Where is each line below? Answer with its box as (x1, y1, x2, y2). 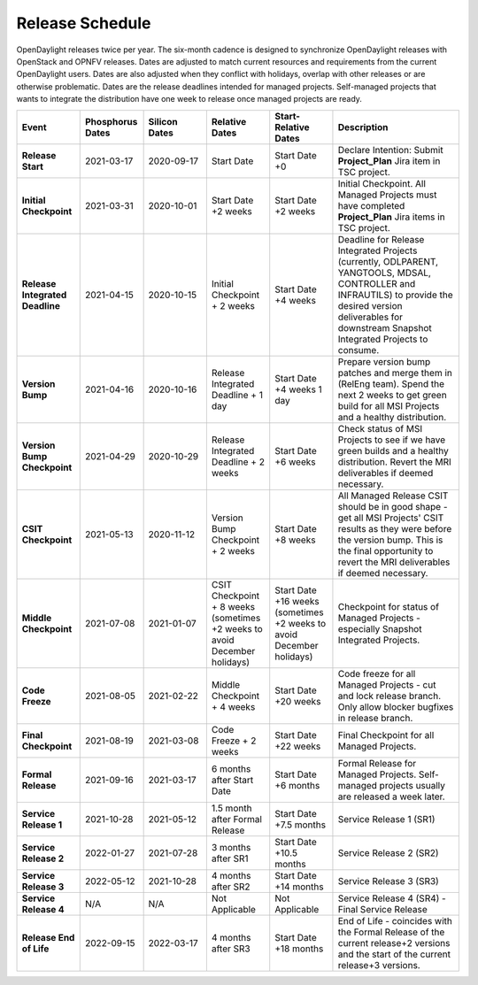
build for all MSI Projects (337, 399, 440, 412)
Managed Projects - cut (337, 678, 436, 690)
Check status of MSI (337, 422, 423, 435)
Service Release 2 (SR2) (337, 846, 439, 858)
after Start (211, 773, 254, 786)
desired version (337, 299, 403, 312)
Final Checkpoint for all (337, 728, 435, 741)
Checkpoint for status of (337, 600, 440, 612)
